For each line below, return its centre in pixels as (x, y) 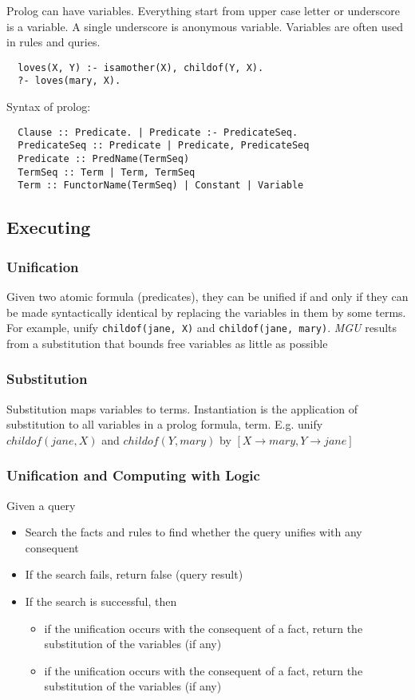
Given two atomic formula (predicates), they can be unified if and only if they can (207, 296)
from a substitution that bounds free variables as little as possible (167, 343)
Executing (49, 227)
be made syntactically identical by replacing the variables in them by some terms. (206, 312)
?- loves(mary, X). (69, 81)
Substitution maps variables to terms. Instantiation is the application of (182, 408)
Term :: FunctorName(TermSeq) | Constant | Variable (161, 186)
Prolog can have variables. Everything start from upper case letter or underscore (204, 10)
